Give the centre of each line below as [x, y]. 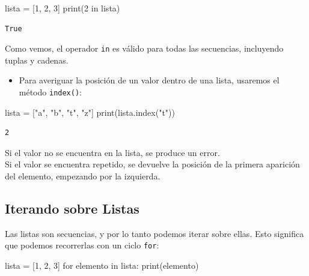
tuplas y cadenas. [37, 60]
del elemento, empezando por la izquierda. [83, 176]
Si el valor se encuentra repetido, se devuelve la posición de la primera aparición [152, 164]
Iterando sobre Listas [72, 208]
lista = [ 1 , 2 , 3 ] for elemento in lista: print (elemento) [102, 265]
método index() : [50, 92]
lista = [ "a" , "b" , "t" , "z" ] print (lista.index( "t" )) [90, 112]
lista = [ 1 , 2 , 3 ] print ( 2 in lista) [63, 8]
